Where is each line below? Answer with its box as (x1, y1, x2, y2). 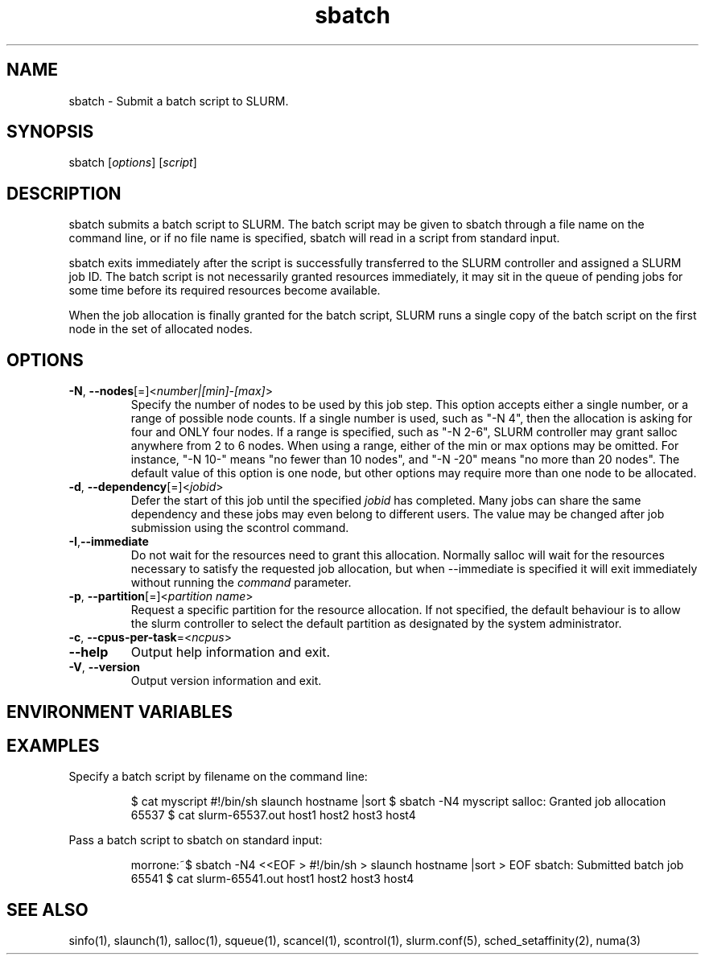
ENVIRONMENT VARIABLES (6, 701, 233, 722)
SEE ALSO (6, 899, 89, 920)
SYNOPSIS (6, 122, 94, 142)
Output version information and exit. (130, 674, 322, 688)
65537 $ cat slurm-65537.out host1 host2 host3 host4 (130, 808, 416, 823)
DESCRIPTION (6, 183, 122, 204)
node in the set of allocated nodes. (68, 322, 253, 336)
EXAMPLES (6, 735, 100, 756)
